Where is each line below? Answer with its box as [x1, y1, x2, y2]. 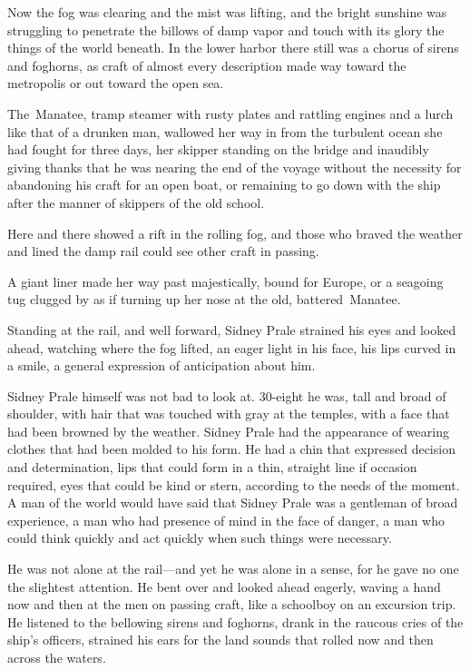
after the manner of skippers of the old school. [7, 192, 265, 212]
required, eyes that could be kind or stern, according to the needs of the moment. [7, 475, 460, 494]
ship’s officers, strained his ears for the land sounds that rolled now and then [7, 630, 434, 649]
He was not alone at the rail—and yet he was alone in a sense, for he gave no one [7, 559, 459, 578]
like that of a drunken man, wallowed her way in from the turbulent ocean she [7, 122, 443, 141]
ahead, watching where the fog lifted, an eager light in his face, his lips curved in [7, 338, 456, 357]
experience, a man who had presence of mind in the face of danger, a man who [7, 510, 446, 529]
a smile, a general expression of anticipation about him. [7, 356, 316, 375]
